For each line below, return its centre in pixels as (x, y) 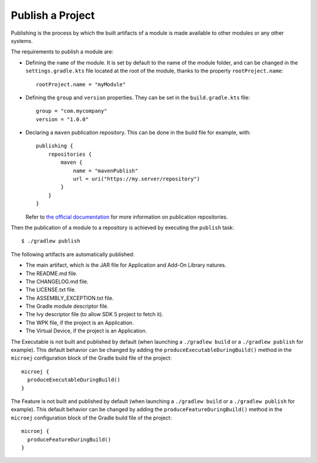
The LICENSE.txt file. (51, 290)
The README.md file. (51, 273)
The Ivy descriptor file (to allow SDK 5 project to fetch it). (95, 314)
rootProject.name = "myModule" (81, 84)
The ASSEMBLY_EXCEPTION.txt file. (70, 298)
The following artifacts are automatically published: (73, 254)
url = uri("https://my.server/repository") (136, 179)
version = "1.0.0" (63, 119)
